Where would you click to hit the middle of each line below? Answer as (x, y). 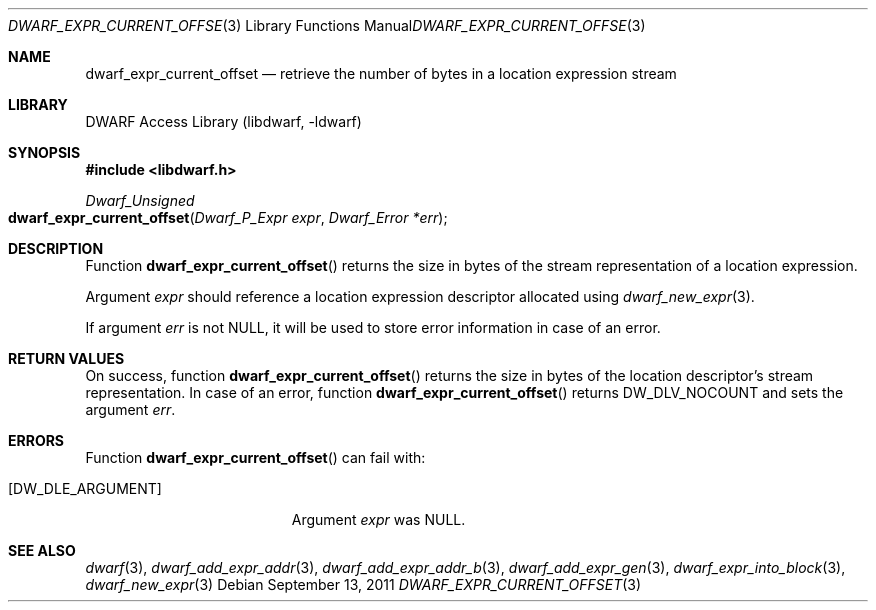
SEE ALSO (42, 550)
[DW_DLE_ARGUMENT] (85, 488)
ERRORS (36, 440)
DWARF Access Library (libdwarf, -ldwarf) (223, 121)
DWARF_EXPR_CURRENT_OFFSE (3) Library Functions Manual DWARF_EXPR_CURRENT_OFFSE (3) (327, 25)
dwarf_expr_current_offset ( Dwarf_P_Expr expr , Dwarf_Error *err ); (228, 217)
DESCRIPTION (56, 248)
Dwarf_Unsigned (140, 200)
